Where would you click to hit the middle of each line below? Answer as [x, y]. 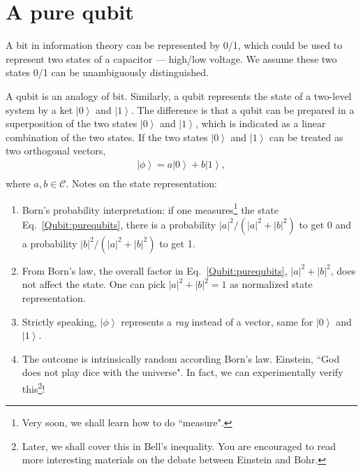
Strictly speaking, [59, 321]
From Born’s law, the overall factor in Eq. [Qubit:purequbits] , [155, 270]
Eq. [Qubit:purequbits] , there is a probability [119, 224]
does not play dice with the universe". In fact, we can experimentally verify [183, 372]
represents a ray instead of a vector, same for [217, 321]
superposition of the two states [72, 123]
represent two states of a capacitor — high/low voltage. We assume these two [171, 58]
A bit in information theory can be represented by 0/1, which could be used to [174, 45]
